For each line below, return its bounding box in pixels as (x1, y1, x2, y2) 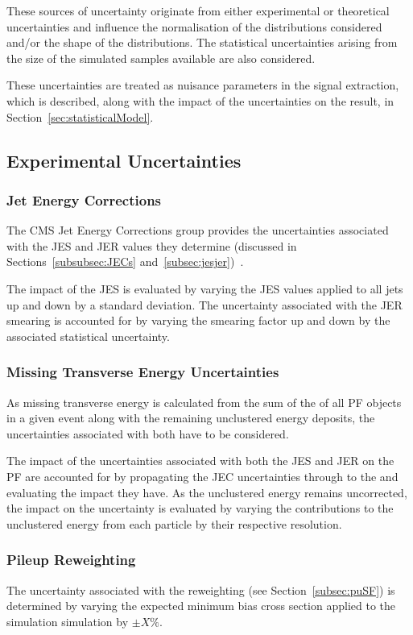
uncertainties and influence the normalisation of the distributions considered (6, 18, 382, 35)
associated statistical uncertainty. (6, 327, 170, 344)
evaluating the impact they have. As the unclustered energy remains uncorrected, (6, 484, 407, 500)
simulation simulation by (6, 612, 129, 629)
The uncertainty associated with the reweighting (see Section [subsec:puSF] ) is (6, 581, 395, 598)
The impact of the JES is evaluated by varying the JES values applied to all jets (6, 280, 403, 297)
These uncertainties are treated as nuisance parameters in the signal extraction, (6, 77, 399, 93)
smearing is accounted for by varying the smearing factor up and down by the (6, 312, 390, 329)
